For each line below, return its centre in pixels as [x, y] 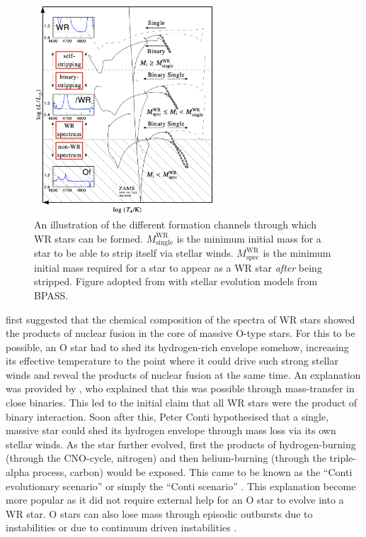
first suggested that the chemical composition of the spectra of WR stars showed [181, 319]
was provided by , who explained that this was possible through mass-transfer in [180, 388]
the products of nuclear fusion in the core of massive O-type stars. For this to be [181, 333]
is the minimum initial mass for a [249, 238]
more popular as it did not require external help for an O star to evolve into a [175, 500]
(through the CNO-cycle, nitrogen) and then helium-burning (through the [166, 458]
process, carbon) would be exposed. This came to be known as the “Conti [193, 472]
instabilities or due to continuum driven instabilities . [121, 527]
